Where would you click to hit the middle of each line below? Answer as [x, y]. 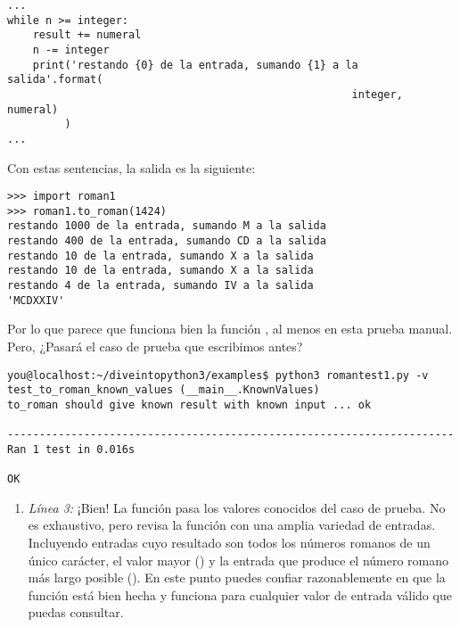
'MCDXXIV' [36, 300]
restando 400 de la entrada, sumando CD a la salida [167, 241]
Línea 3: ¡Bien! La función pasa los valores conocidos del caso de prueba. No [237, 507]
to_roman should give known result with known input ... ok [189, 404]
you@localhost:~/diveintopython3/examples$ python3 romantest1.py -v [218, 375]
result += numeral [87, 35]
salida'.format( [55, 80]
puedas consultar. [76, 612]
